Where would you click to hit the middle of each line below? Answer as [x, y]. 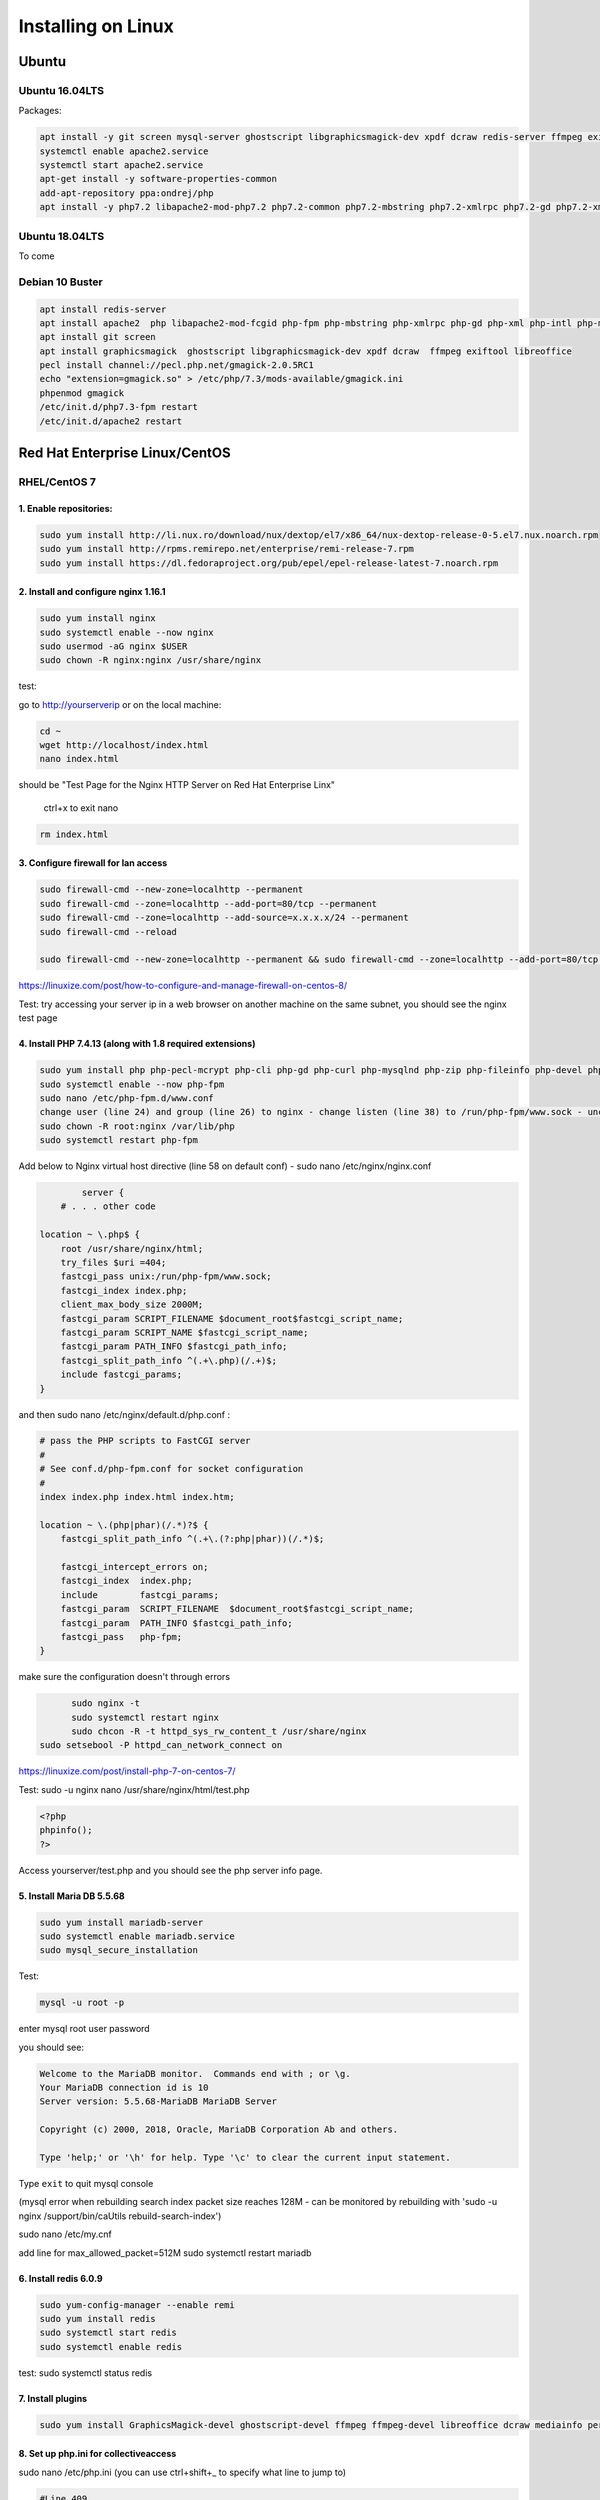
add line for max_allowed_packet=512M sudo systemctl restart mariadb [165, 2252]
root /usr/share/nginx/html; [132, 1248]
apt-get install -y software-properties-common [158, 179]
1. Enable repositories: [65, 508]
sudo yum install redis [98, 2318]
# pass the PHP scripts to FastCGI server [145, 1441]
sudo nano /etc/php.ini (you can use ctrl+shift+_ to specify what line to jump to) [182, 2472]
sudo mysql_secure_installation [119, 1950]
